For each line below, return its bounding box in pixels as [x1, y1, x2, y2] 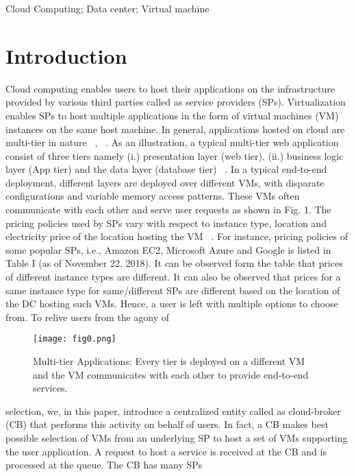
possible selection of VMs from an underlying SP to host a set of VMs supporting [5, 431, 348, 445]
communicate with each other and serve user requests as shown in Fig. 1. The [5, 202, 331, 217]
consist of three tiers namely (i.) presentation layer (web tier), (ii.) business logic [5, 148, 344, 163]
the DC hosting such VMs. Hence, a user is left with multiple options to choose [5, 296, 338, 311]
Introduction [5, 41, 127, 69]
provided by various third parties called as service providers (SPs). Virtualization [5, 95, 346, 109]
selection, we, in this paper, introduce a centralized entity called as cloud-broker [5, 403, 341, 418]
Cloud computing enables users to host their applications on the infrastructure [5, 81, 335, 95]
